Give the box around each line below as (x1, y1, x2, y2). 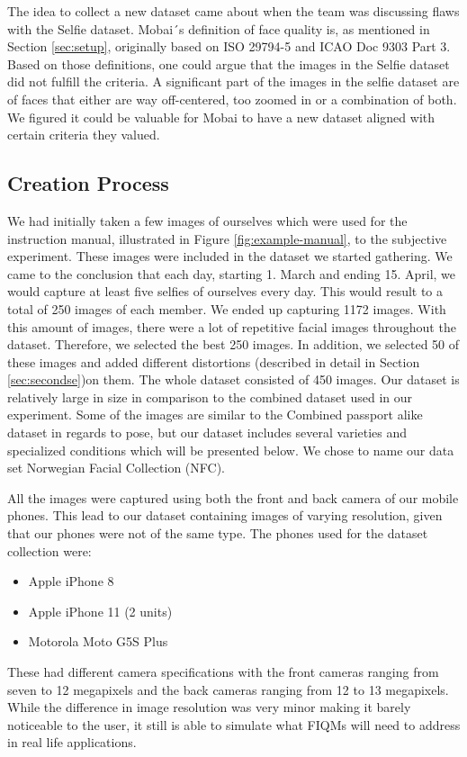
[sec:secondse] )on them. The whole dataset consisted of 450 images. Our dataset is (7, 370, 460, 389)
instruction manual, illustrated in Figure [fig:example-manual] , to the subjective (7, 229, 447, 248)
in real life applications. (7, 733, 137, 752)
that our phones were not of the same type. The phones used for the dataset (7, 524, 428, 543)
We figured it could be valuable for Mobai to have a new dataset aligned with (7, 107, 436, 126)
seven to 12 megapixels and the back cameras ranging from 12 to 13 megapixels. (7, 680, 449, 698)
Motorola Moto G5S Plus (28, 632, 168, 651)
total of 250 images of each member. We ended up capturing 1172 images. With (7, 299, 446, 318)
